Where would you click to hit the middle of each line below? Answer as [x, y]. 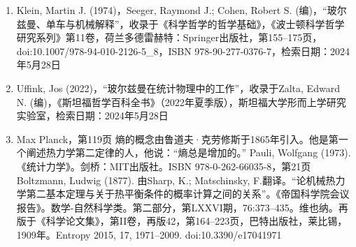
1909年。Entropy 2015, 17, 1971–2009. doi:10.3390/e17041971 [149, 234]
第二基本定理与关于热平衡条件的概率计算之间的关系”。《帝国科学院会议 [188, 194]
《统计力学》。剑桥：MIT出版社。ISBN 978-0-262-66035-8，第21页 [164, 166]
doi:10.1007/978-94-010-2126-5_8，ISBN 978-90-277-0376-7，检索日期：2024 [183, 51]
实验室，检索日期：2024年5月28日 [92, 115]
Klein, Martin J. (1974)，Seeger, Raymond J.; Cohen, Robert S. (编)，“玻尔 [181, 10]
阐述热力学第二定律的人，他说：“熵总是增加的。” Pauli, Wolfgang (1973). [188, 152]
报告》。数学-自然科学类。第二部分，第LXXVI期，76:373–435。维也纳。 [177, 207]
